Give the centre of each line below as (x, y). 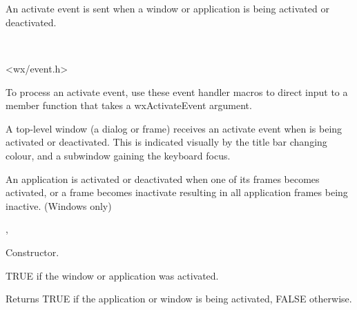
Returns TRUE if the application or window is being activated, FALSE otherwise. (179, 299)
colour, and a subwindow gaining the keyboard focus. (118, 155)
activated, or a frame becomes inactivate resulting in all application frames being (177, 192)
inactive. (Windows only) (59, 205)
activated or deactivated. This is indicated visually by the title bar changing (166, 142)
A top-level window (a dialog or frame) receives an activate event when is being (174, 128)
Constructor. (32, 252)
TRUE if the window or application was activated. (112, 275)
